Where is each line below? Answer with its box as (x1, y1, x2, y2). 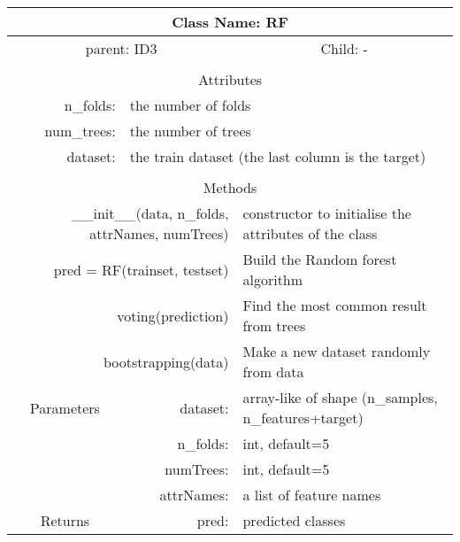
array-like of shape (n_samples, (242, 387, 438, 407)
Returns (40, 510, 90, 530)
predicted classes (242, 510, 346, 530)
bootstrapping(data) (103, 351, 229, 372)
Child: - (320, 38, 368, 58)
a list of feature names (242, 484, 381, 505)
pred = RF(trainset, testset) (53, 259, 229, 280)
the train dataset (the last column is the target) (129, 146, 426, 166)
